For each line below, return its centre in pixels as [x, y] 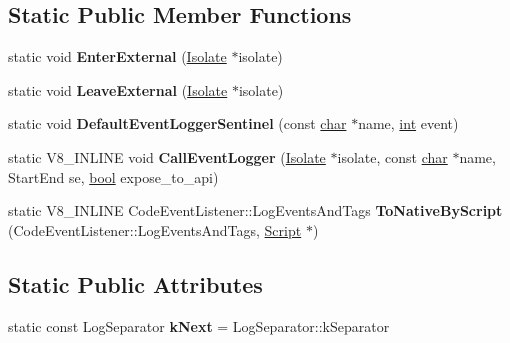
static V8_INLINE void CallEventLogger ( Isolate [167, 156]
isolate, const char [392, 156]
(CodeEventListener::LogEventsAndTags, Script [155, 229]
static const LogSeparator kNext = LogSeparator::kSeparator [199, 325]
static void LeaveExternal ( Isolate [118, 89]
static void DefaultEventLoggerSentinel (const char [177, 123]
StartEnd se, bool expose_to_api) [113, 176]
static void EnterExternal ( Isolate [117, 56]
